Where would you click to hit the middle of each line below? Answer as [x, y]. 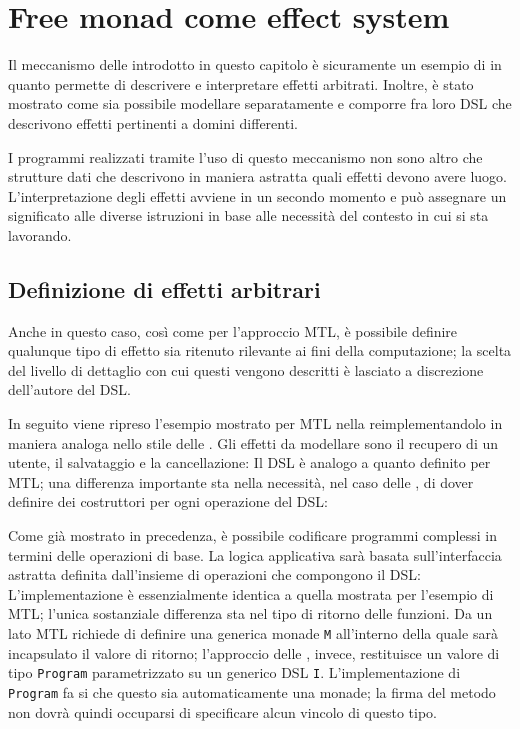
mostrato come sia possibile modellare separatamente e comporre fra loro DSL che [260, 103]
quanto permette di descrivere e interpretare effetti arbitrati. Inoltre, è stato [241, 83]
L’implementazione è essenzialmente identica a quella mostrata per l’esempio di [251, 593]
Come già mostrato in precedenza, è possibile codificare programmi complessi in [252, 535]
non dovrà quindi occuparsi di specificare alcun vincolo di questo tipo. [222, 711]
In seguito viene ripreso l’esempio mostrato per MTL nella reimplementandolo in [255, 423]
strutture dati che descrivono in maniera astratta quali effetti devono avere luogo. [258, 176]
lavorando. [40, 234]
